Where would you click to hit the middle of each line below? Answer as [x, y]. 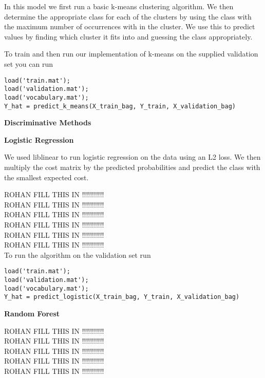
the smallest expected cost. [46, 177]
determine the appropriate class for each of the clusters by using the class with [128, 16]
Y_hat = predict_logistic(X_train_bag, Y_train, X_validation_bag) [122, 297]
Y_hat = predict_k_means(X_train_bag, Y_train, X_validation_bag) [120, 106]
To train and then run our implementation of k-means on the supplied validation [131, 54]
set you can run [29, 63]
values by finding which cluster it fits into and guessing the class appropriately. [128, 36]
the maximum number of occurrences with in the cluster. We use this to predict [130, 26]
